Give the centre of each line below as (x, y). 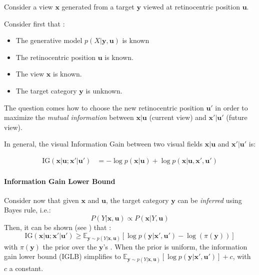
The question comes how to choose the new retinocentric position (104, 107)
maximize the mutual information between (69, 117)
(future (237, 117)
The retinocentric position (56, 57)
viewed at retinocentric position (191, 6)
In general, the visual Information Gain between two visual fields (103, 144)
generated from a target (98, 6)
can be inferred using (210, 200)
